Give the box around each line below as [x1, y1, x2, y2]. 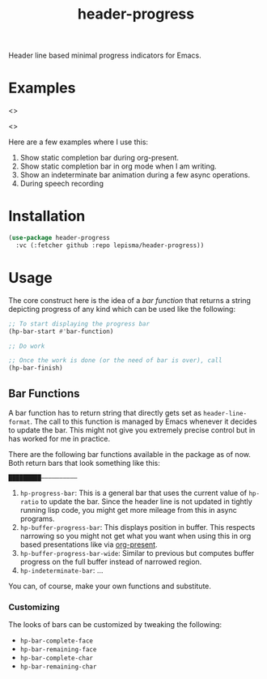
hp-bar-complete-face [19, 637, 93, 645]
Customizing [8, 601, 60, 613]
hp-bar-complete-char [19, 654, 93, 663]
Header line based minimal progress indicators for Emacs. [8, 50, 201, 61]
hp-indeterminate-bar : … [19, 565, 104, 575]
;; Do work [8, 342, 45, 350]
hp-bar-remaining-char [19, 663, 97, 671]
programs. [19, 514, 55, 523]
